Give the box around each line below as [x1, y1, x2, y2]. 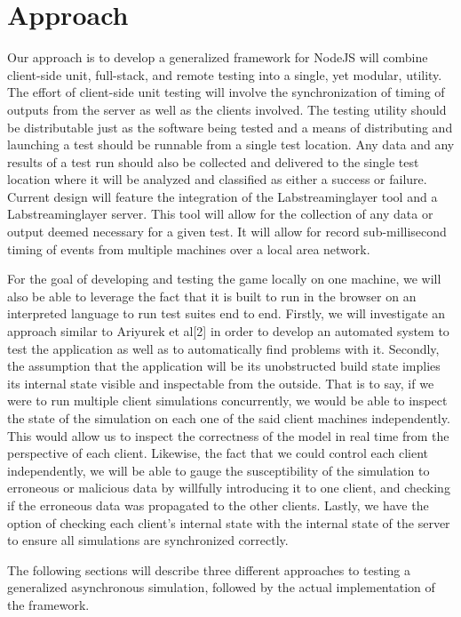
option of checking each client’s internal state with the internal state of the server [7, 513, 450, 532]
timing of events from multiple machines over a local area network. [7, 239, 370, 258]
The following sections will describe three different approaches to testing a [7, 560, 410, 579]
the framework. [7, 595, 90, 613]
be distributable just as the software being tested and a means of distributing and [7, 117, 453, 136]
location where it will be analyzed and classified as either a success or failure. [7, 170, 427, 188]
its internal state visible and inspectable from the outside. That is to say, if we [7, 373, 434, 392]
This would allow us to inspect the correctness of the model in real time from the [7, 426, 449, 445]
